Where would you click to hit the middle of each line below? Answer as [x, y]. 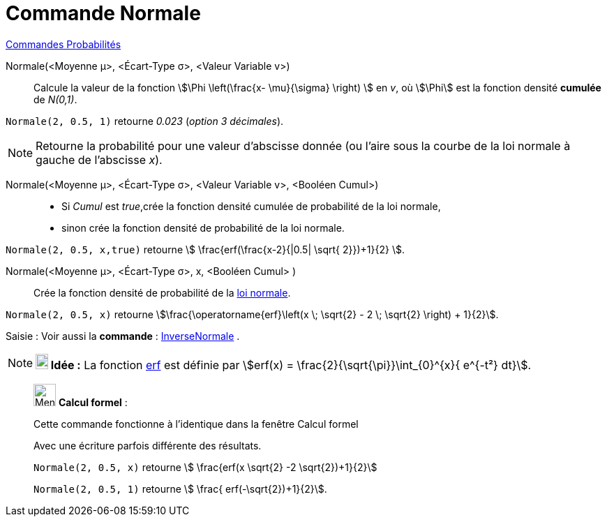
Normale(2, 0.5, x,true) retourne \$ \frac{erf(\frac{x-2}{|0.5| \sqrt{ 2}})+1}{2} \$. [205, 249]
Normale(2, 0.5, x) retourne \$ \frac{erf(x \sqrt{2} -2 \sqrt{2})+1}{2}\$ [205, 467]
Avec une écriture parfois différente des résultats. [148, 445]
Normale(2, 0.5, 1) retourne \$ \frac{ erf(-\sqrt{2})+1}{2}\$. [180, 489]
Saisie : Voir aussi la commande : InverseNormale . [123, 336]
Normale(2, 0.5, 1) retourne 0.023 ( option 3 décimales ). [145, 121]
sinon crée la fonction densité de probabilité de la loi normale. [203, 228]
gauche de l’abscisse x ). [99, 159]
